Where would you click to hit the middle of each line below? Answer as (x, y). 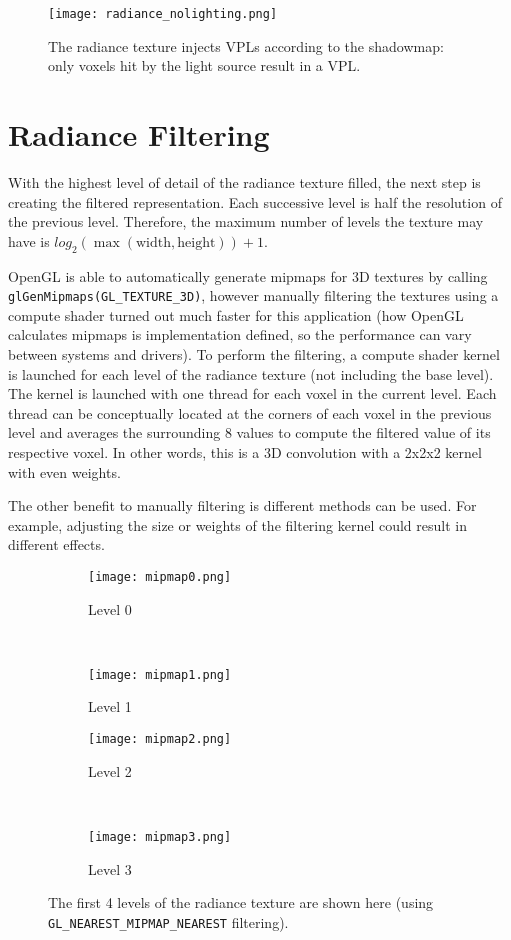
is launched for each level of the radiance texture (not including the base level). (251, 373)
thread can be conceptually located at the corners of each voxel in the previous (250, 412)
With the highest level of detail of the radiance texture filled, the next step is (244, 181)
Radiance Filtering (139, 134)
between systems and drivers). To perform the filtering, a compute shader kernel (254, 353)
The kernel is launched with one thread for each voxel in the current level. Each (252, 393)
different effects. (56, 544)
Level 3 (110, 868)
